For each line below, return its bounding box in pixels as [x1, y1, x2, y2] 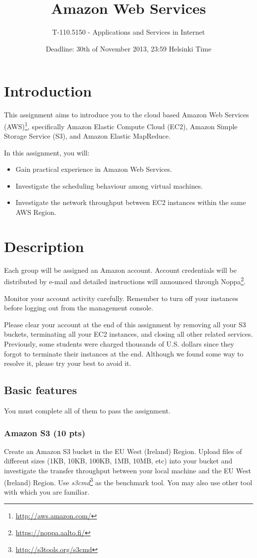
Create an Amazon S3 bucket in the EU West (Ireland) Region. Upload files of [4, 446, 242, 456]
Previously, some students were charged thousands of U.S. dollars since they [4, 339, 234, 349]
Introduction [4, 81, 92, 101]
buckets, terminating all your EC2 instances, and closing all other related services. [4, 329, 253, 339]
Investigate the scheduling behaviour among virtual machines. [15, 180, 203, 191]
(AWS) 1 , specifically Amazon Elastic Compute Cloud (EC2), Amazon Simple [4, 119, 238, 131]
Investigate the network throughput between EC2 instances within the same [15, 197, 246, 207]
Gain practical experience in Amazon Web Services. [15, 164, 172, 174]
